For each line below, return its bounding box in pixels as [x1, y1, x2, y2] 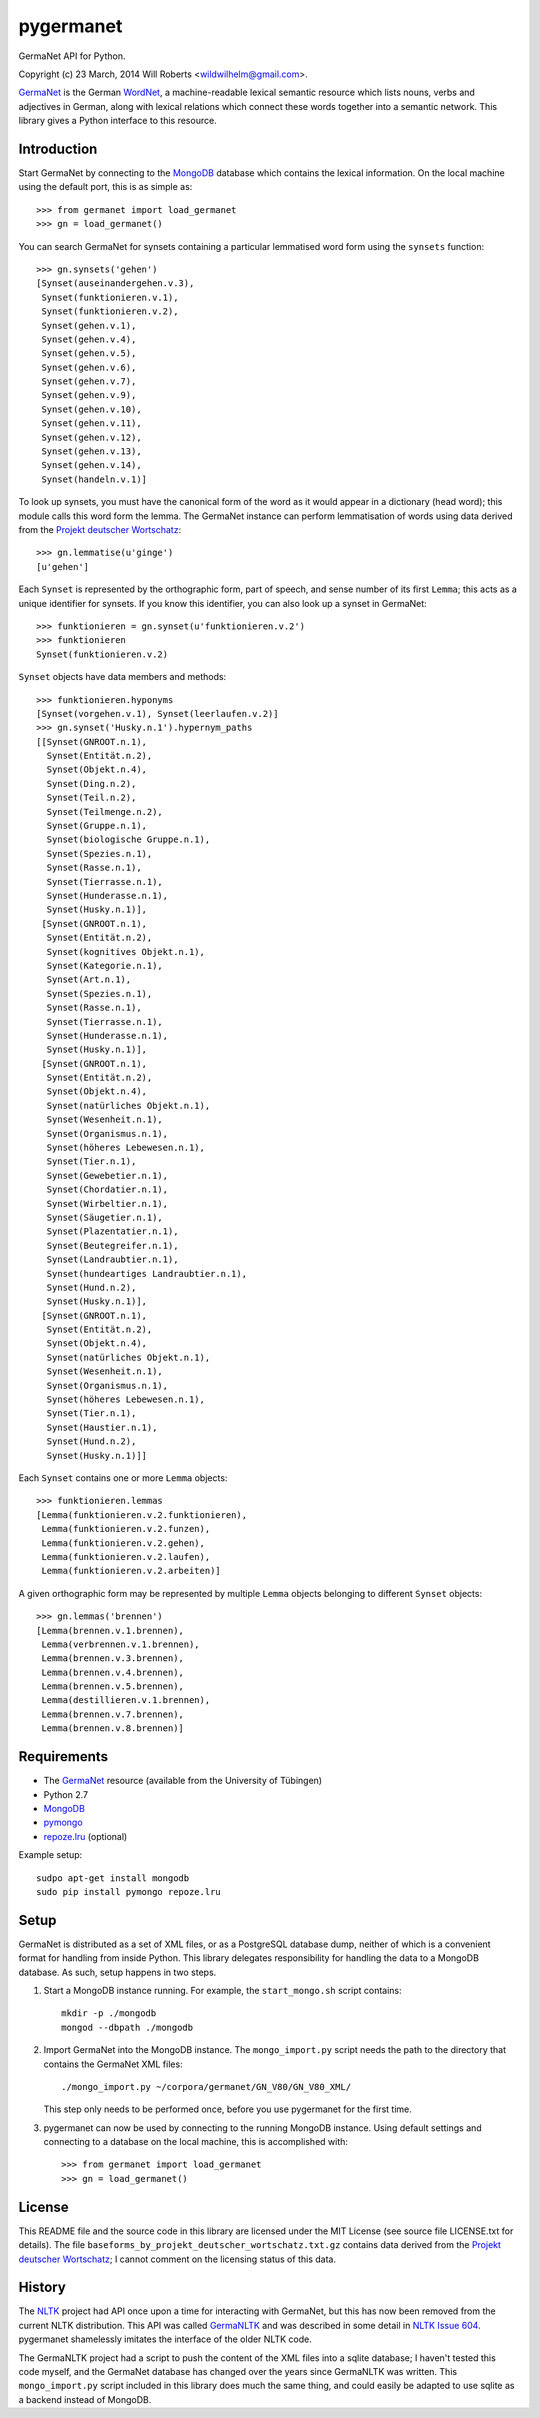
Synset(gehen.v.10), [41, 403, 142, 415]
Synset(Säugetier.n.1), [46, 1211, 164, 1223]
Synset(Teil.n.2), [46, 792, 137, 804]
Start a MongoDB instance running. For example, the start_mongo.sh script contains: [43, 1984, 402, 1996]
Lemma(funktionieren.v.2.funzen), [41, 1523, 211, 1535]
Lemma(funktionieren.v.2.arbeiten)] [41, 1565, 222, 1577]
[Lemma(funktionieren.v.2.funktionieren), [36, 1509, 248, 1520]
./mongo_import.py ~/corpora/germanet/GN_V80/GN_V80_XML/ [61, 2081, 352, 2092]
